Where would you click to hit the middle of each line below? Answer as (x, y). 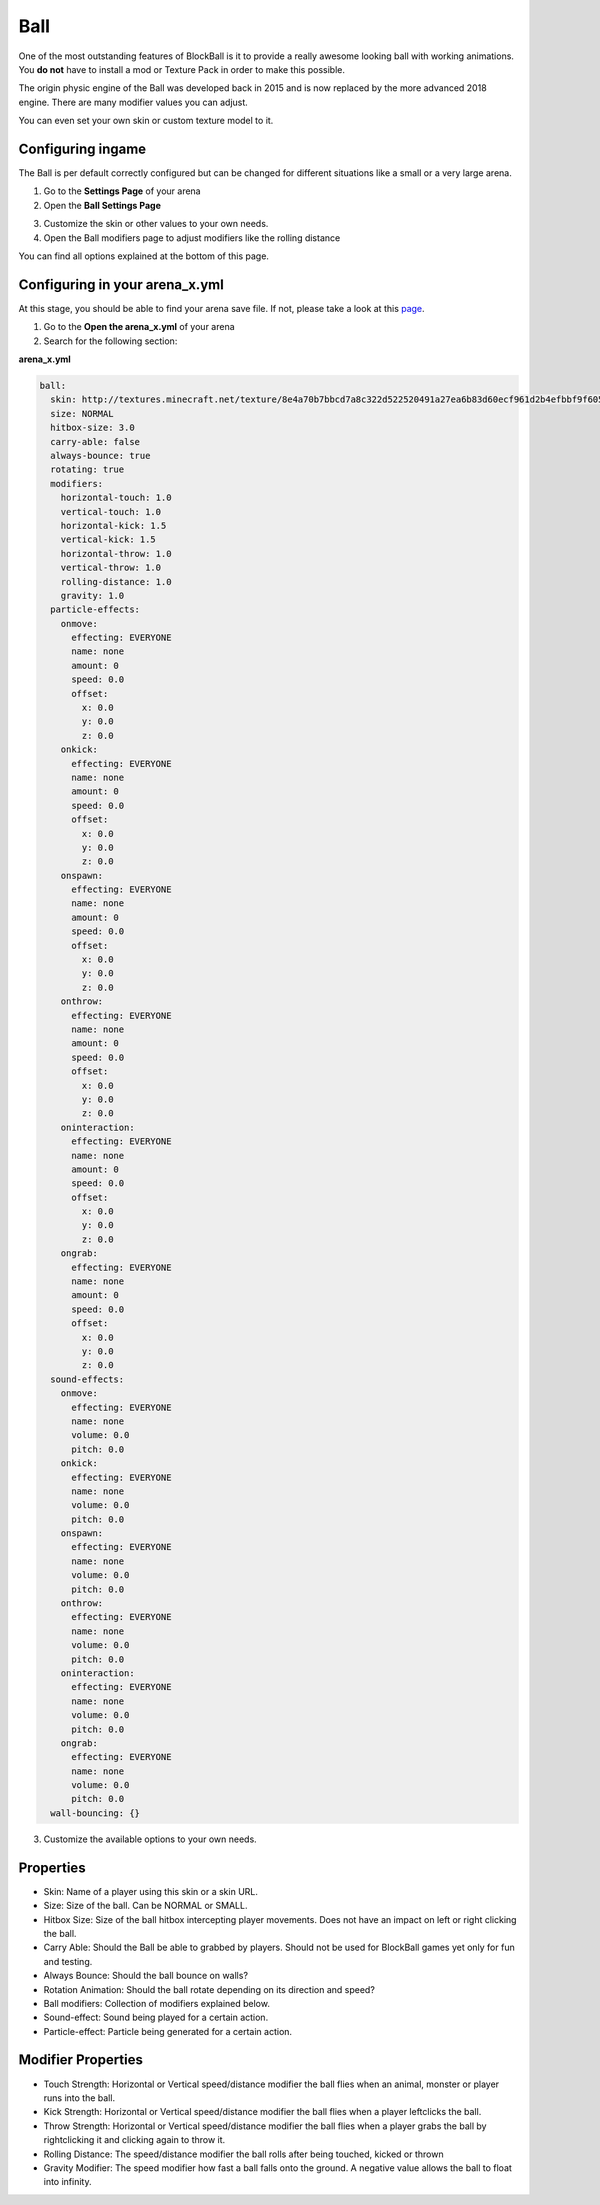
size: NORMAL (82, 413)
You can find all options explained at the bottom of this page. (144, 256)
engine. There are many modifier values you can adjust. (133, 102)
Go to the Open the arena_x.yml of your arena (139, 327)
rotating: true (87, 469)
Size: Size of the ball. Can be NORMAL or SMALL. (145, 1906)
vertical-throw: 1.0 (111, 568)
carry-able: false (95, 441)
